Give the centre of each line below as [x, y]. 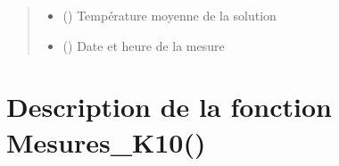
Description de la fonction [169, 107]
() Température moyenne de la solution [169, 15]
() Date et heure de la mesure [144, 45]
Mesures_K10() [106, 141]
